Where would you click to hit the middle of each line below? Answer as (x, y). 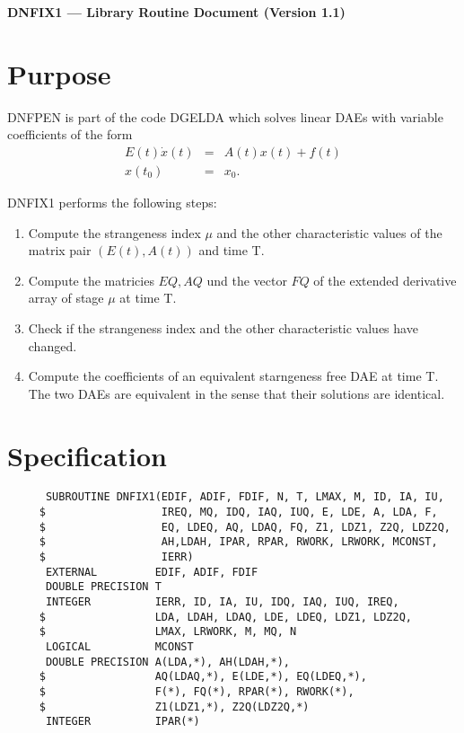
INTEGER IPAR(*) (123, 722)
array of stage (66, 298)
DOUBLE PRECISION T (103, 587)
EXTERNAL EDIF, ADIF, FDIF (152, 572)
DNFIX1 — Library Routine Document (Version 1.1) (176, 12)
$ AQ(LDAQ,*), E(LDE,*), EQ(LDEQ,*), (203, 677)
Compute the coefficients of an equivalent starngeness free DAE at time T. (233, 376)
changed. (53, 345)
